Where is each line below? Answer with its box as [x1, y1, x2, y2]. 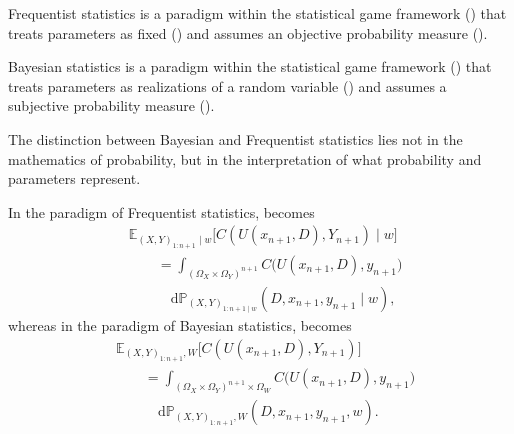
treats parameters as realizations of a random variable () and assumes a [8, 75, 447, 96]
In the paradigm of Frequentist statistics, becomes [8, 201, 315, 222]
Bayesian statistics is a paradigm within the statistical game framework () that [8, 56, 492, 77]
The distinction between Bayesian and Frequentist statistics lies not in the [8, 128, 463, 149]
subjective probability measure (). [8, 95, 215, 116]
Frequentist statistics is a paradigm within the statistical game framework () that [8, 3, 507, 23]
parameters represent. [8, 168, 141, 189]
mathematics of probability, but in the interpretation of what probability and [8, 148, 482, 169]
